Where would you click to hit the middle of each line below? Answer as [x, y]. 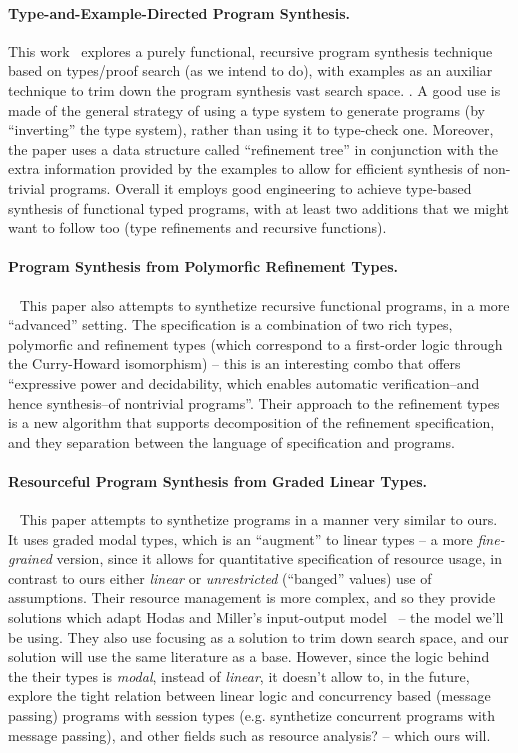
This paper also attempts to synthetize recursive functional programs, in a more [264, 304]
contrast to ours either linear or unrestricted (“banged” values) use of [220, 577]
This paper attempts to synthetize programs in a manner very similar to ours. [258, 519]
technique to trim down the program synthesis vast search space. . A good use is [254, 89]
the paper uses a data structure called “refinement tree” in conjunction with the [253, 148]
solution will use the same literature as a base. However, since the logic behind [249, 656]
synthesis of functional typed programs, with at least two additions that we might [259, 207]
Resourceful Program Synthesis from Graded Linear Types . [217, 480]
